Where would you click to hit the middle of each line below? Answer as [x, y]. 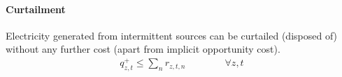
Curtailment [36, 9]
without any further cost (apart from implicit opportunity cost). [143, 49]
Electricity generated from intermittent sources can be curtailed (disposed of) [172, 35]
